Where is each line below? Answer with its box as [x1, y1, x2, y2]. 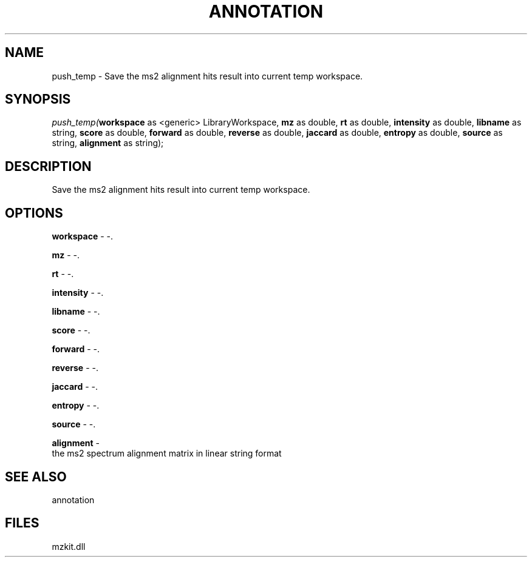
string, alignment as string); [52, 138, 164, 149]
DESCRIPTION [5, 158, 92, 174]
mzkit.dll [52, 541, 86, 552]
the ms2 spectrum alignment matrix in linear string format [52, 448, 282, 459]
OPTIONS [5, 205, 63, 221]
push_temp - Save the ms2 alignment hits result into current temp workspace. [52, 70, 363, 81]
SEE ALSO [5, 469, 67, 484]
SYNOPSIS [5, 92, 71, 107]
